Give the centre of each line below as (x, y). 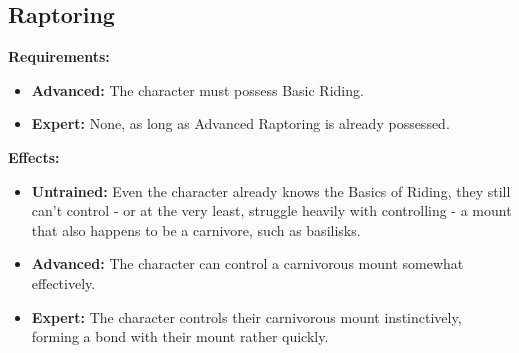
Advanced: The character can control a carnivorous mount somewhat (247, 263)
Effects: (34, 156)
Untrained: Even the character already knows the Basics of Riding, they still (271, 190)
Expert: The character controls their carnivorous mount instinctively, (246, 316)
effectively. (63, 282)
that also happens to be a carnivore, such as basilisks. (196, 229)
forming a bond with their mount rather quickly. (180, 336)
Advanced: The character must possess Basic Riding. (197, 89)
